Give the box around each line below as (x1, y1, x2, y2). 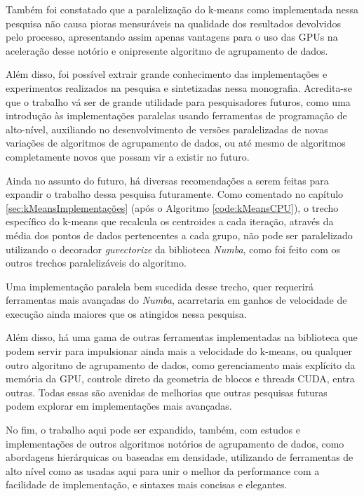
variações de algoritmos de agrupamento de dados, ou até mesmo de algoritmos (6, 135, 346, 150)
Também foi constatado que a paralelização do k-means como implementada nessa (6, 2, 359, 16)
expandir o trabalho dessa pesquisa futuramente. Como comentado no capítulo (6, 187, 344, 201)
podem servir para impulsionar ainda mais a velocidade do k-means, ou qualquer (6, 344, 353, 358)
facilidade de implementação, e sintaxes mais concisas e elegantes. (6, 477, 288, 492)
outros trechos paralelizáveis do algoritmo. (6, 255, 187, 270)
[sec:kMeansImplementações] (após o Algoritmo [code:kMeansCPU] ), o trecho (6, 200, 339, 215)
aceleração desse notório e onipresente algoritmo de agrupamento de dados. (6, 43, 328, 58)
